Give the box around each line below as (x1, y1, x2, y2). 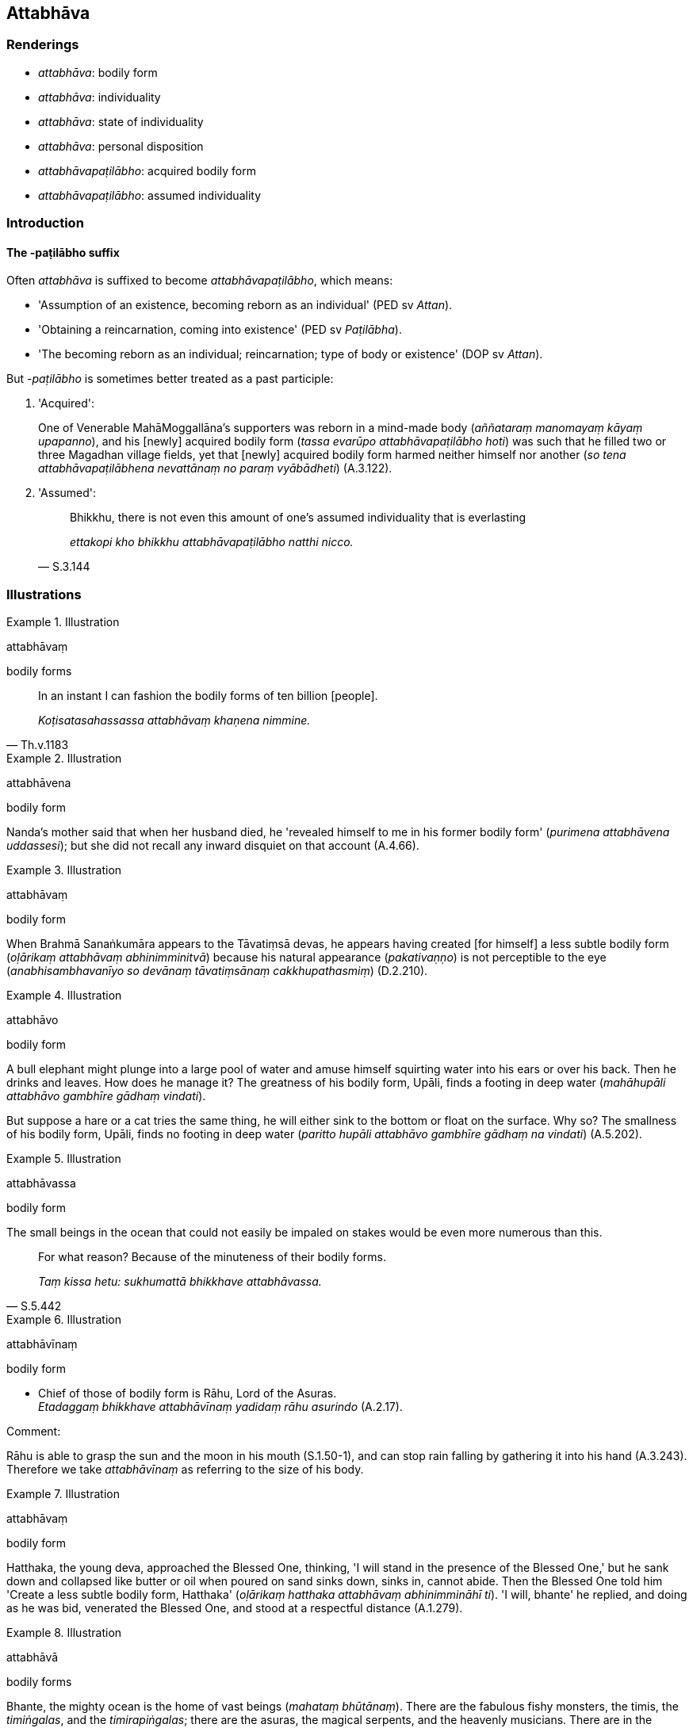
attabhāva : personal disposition (38, 139, 204, 153)
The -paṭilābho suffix (6, 245, 120, 259)
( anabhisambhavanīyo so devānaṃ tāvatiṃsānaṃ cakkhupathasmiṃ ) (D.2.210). (6, 964, 428, 978)
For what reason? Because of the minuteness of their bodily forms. (38, 1250, 386, 1264)
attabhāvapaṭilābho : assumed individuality (38, 188, 262, 202)
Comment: (6, 1424, 61, 1439)
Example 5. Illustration (6, 1152, 121, 1166)
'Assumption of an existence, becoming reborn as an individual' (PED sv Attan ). (38, 298, 453, 312)
